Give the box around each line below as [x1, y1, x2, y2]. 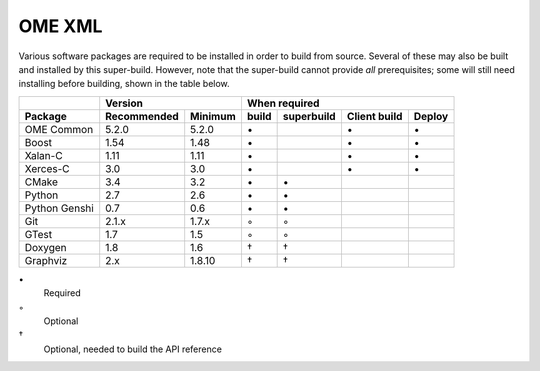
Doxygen [24, 240, 67, 254]
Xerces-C [24, 161, 70, 175]
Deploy [413, 109, 449, 123]
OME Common [24, 122, 94, 136]
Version [105, 96, 144, 110]
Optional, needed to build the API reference [43, 343, 222, 355]
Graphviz [24, 253, 68, 267]
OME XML [18, 15, 103, 37]
